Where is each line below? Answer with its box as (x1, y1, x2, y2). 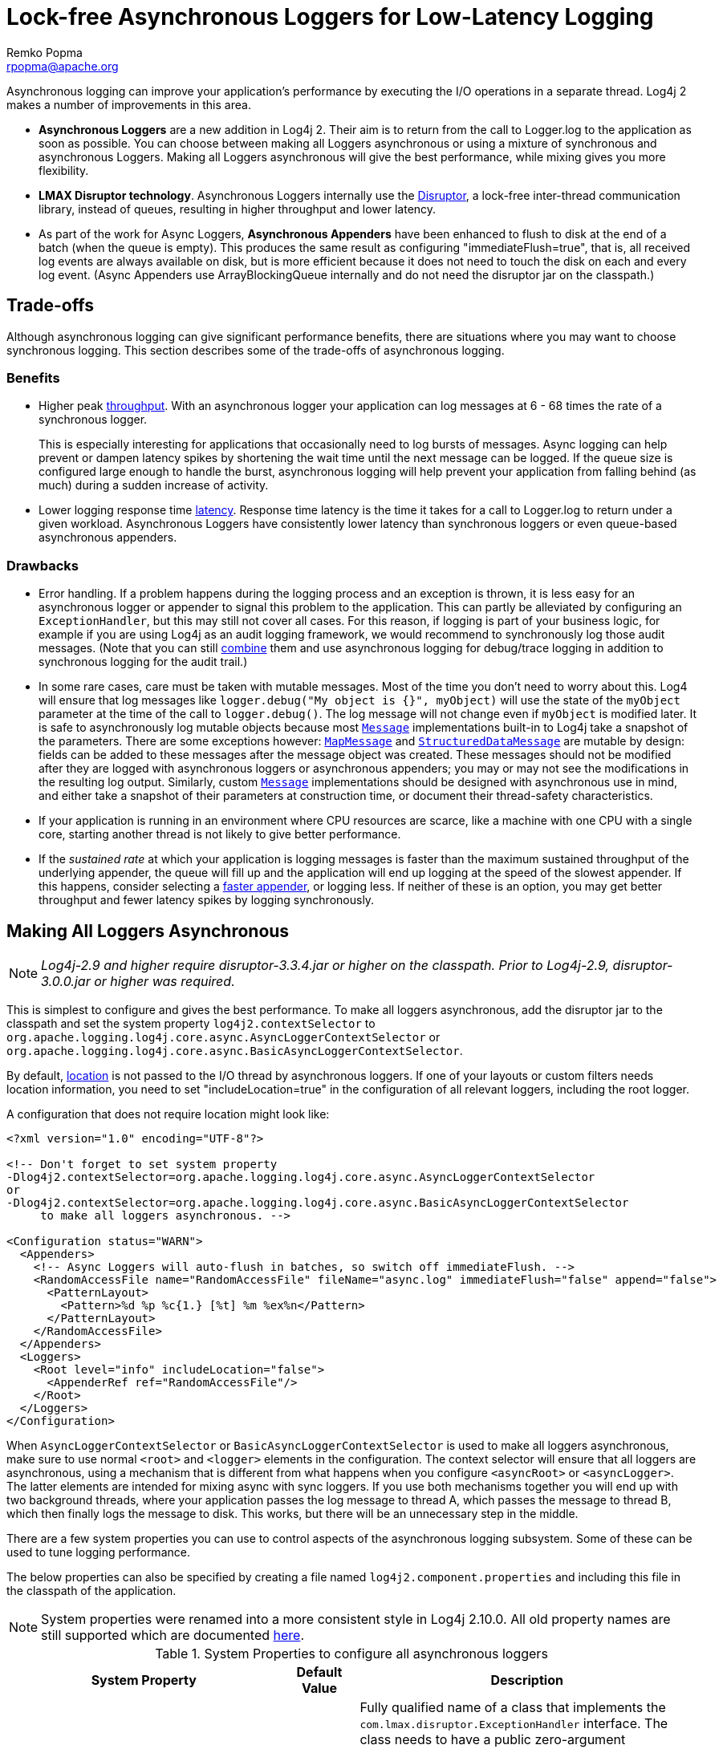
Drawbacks (6, 557, 79, 574)
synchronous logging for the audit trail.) (39, 655, 248, 669)
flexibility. (39, 163, 89, 177)
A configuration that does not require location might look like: (6, 1106, 330, 1121)
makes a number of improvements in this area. (6, 97, 251, 112)
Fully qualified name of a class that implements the (359, 1698, 666, 1715)
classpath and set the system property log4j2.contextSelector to (6, 1016, 376, 1030)
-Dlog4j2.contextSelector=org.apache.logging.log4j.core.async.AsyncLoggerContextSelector (6, 1170, 595, 1183)
